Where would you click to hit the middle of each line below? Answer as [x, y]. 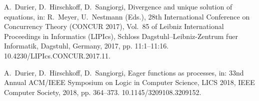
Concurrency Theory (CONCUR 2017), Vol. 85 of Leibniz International [114, 26]
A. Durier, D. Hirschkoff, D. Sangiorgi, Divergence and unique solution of [118, 6]
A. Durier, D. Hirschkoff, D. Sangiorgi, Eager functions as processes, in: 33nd [124, 72]
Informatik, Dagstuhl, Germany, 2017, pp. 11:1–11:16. [86, 46]
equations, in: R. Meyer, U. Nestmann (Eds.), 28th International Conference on [127, 16]
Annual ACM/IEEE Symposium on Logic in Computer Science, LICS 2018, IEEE [129, 82]
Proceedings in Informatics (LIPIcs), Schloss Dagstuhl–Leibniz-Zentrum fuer [121, 36]
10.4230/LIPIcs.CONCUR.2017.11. [57, 55]
